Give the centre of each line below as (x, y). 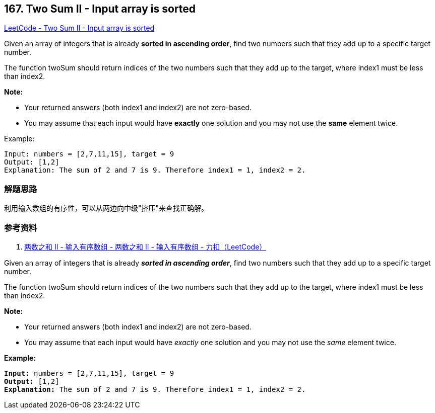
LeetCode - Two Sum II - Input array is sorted (79, 28)
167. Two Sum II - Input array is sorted (100, 9)
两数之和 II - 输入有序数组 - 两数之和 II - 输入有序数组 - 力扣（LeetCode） (145, 246)
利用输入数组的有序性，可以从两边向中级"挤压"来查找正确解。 (106, 208)
